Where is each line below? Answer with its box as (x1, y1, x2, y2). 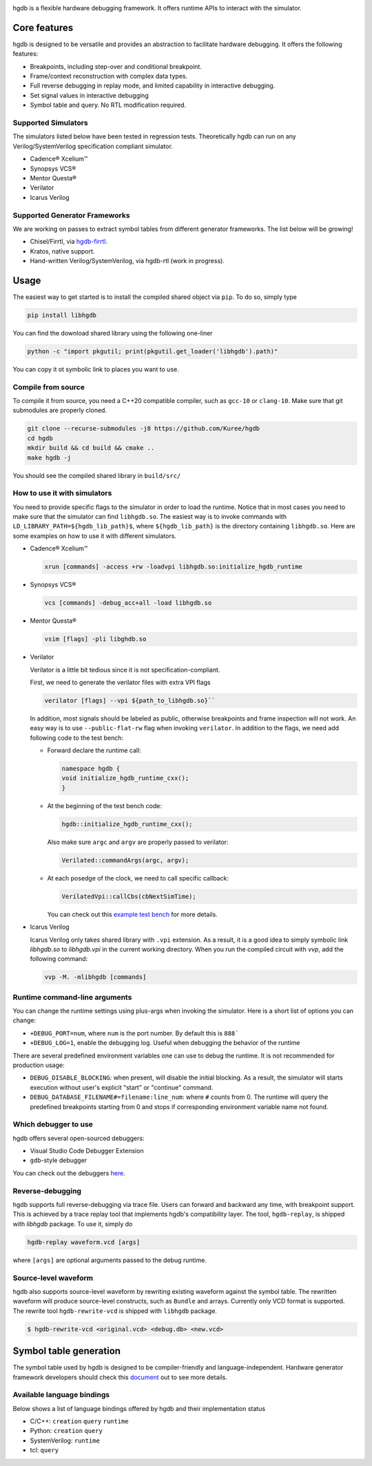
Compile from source (12, 382, 85, 392)
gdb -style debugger (30, 1156, 87, 1164)
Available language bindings (12, 1390, 110, 1400)
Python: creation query (30, 1427, 103, 1435)
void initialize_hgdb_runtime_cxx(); (61, 774, 189, 782)
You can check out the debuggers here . (12, 1168, 125, 1177)
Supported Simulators (12, 118, 89, 127)
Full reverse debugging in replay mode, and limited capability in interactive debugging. (30, 81, 276, 90)
